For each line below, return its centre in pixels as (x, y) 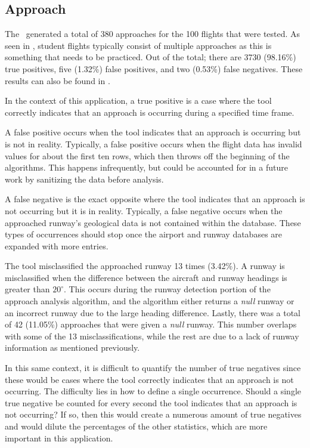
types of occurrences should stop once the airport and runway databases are (144, 234)
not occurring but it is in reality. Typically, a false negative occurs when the (144, 210)
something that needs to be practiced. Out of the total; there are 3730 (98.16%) (151, 57)
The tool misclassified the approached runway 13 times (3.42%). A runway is (145, 266)
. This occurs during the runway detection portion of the (167, 289)
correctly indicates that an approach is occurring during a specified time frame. (150, 112)
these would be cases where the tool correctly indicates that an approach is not (149, 379)
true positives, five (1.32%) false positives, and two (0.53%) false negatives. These (154, 68)
